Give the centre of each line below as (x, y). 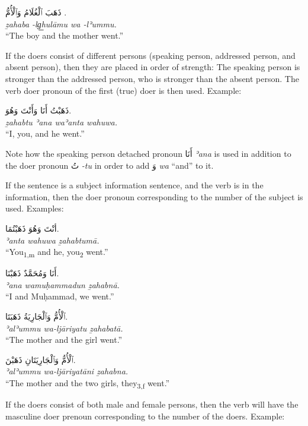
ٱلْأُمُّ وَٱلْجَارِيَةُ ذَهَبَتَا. (37, 316)
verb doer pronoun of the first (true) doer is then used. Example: (123, 90)
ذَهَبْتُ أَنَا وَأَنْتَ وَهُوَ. (38, 110)
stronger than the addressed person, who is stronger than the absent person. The (152, 78)
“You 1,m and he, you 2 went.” (57, 252)
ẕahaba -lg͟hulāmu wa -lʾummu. (61, 23)
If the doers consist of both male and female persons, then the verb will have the (152, 404)
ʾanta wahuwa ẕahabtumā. (52, 240)
